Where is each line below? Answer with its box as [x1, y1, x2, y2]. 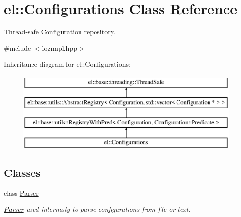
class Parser [4, 187, 39, 198]
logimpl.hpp [42, 43, 77, 53]
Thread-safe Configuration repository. [4, 27, 115, 37]
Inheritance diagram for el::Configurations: [4, 59, 130, 69]
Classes [4, 165, 41, 180]
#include [4, 43, 31, 53]
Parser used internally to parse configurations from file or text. [4, 204, 191, 214]
